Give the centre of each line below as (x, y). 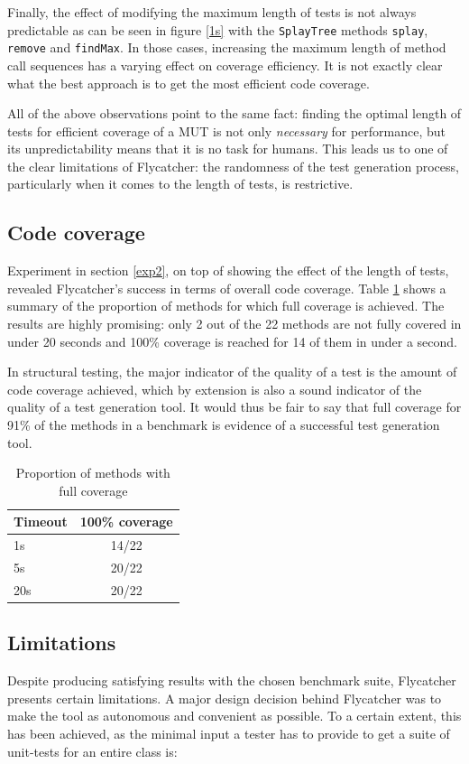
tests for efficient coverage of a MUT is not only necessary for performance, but (227, 130)
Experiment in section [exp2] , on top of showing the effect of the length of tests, (228, 270)
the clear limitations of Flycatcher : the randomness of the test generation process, (233, 166)
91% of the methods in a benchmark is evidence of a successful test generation (224, 425)
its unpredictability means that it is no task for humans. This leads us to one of (228, 149)
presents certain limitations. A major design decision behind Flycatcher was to (225, 698)
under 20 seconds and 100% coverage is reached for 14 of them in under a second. (233, 341)
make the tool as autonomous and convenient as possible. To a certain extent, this (234, 716)
